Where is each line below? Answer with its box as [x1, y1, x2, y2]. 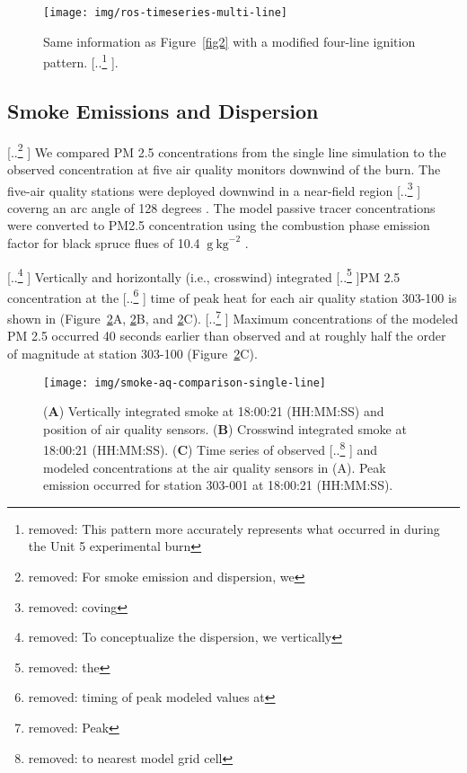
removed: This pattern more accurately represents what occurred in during [28, 519, 440, 538]
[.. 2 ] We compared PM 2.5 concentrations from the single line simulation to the [7, 139, 446, 161]
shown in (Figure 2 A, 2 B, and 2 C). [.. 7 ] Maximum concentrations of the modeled [7, 307, 458, 327]
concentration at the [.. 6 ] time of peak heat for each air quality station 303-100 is [7, 285, 457, 307]
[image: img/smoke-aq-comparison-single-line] [43, 376, 326, 389]
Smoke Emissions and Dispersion [7, 96, 319, 124]
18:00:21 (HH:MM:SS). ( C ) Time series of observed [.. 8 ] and [43, 438, 378, 459]
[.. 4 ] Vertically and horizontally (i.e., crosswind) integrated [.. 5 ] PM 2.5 [7, 264, 401, 286]
